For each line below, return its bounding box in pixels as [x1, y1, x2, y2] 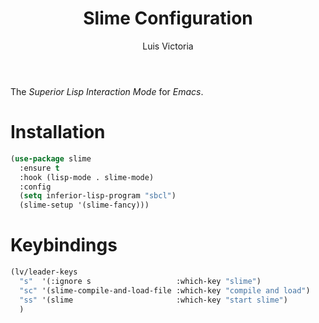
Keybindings [10, 234, 118, 257]
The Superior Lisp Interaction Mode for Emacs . [10, 85, 204, 97]
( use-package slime [10, 153, 92, 164]
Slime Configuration [83, 7, 253, 30]
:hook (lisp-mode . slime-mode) [19, 172, 155, 182]
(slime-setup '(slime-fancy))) [19, 200, 150, 211]
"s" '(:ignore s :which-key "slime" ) [19, 276, 262, 286]
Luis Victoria [142, 40, 194, 52]
